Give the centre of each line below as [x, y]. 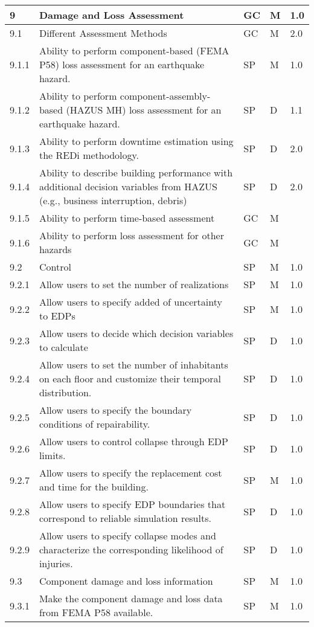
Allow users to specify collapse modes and [127, 535]
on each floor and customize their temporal [130, 378]
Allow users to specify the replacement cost [130, 473]
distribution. [65, 392]
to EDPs [57, 316]
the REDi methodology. [89, 155]
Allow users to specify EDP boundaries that [132, 504]
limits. [52, 455]
